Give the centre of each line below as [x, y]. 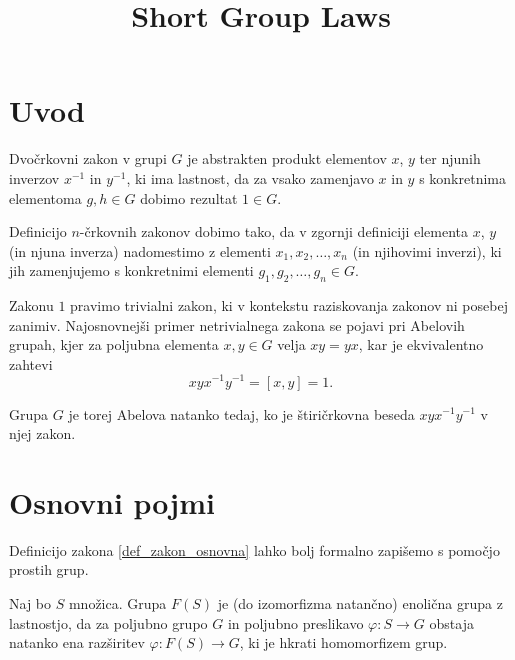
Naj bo [30, 603]
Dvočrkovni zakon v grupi [88, 158]
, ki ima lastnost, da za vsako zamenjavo [250, 177]
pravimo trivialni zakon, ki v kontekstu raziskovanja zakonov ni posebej [289, 305]
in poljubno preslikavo [295, 622]
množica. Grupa [117, 603]
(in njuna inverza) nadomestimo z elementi [140, 250]
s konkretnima [462, 177]
